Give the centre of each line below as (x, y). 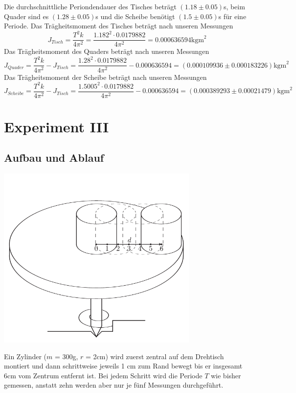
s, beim (234, 6)
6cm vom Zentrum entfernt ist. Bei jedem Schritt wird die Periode (103, 375)
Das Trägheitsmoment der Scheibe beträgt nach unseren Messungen (105, 77)
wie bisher (226, 375)
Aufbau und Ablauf (54, 158)
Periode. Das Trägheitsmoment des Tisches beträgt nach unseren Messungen (119, 26)
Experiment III (57, 126)
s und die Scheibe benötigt (135, 16)
